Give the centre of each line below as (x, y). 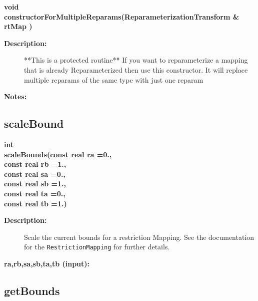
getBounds (32, 290)
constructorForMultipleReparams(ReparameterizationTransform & (122, 16)
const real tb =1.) (35, 203)
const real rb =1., (35, 164)
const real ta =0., (35, 193)
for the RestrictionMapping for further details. (97, 247)
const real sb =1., (35, 184)
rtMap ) (18, 26)
